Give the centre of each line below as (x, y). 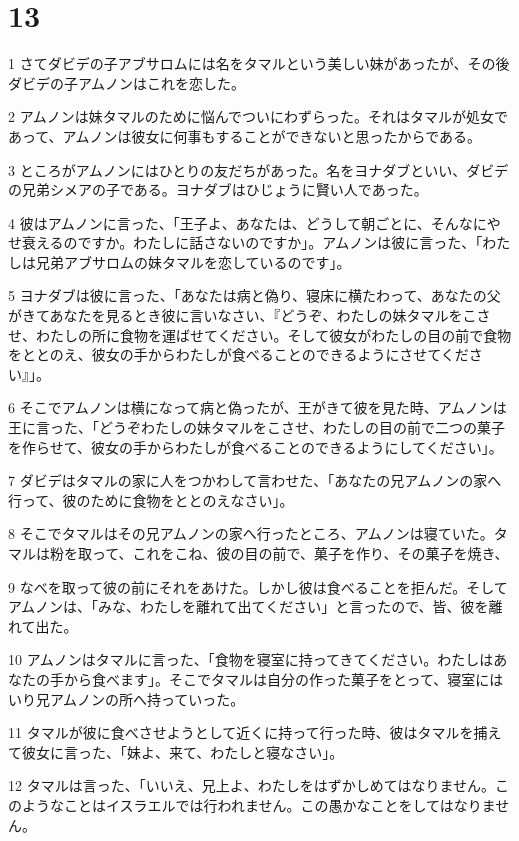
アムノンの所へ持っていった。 (147, 698)
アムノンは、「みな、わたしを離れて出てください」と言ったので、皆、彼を (248, 606)
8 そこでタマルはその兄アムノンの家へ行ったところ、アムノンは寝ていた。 (251, 533)
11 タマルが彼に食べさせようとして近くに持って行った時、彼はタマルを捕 (248, 732)
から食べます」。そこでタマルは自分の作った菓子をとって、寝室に (276, 678)
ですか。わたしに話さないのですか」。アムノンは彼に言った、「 (280, 242)
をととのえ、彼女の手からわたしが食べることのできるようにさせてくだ (238, 354)
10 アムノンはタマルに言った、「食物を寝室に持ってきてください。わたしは (251, 659)
